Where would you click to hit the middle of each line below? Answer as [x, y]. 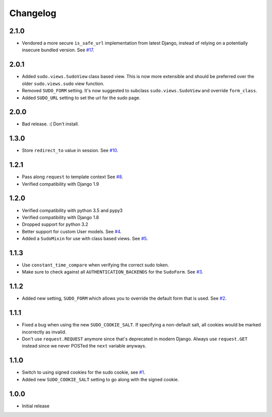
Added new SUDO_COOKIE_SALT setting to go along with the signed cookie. [100, 379]
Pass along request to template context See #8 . [73, 177]
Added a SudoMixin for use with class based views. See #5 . [85, 239]
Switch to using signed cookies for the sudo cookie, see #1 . [84, 372]
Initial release [36, 406]
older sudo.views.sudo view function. [63, 84]
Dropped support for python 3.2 [55, 225]
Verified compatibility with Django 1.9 [60, 184]
